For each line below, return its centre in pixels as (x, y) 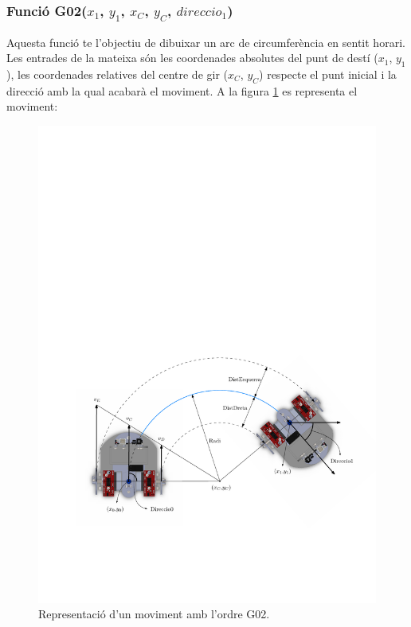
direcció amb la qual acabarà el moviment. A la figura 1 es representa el (182, 90)
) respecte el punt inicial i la (328, 74)
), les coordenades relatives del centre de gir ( (117, 74)
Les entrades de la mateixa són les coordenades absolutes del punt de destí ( (192, 58)
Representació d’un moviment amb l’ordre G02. (154, 614)
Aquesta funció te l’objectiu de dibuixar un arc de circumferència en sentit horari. (206, 42)
